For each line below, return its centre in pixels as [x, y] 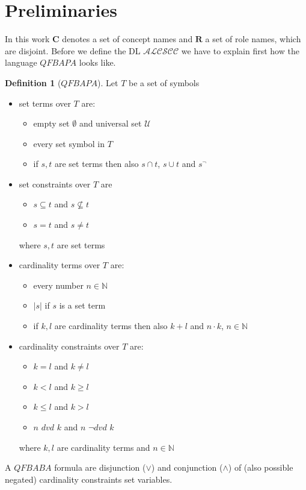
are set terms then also [96, 164]
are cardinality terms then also [111, 326]
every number [58, 285]
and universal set [110, 123]
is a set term [82, 305]
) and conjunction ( [187, 467]
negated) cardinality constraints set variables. [89, 479]
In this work [27, 39]
